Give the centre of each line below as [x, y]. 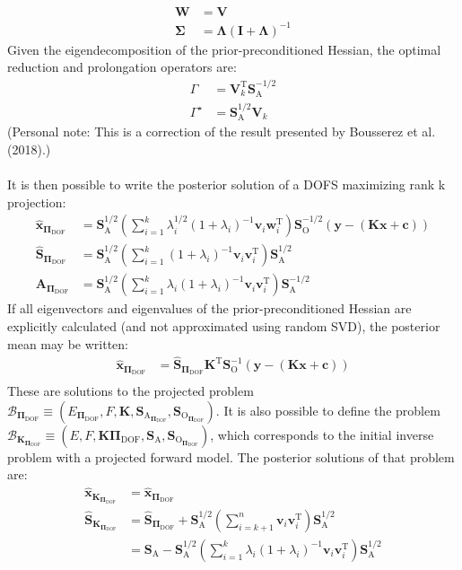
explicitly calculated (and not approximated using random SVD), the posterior [224, 325]
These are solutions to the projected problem [131, 391]
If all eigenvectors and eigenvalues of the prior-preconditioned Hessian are [209, 308]
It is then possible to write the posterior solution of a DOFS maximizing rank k [227, 184]
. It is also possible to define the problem [328, 410]
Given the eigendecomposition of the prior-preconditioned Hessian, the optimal [224, 49]
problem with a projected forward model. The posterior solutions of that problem [231, 456]
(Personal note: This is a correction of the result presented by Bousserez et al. [222, 132]
